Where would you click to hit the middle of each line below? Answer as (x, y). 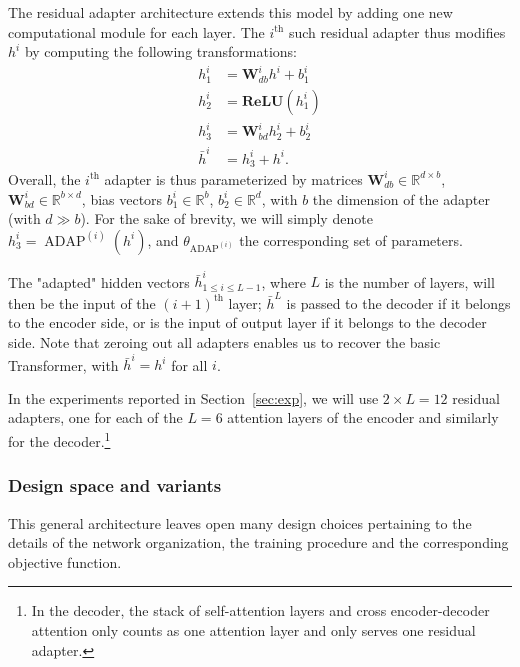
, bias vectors (122, 198)
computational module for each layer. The (136, 31)
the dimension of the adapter (401, 198)
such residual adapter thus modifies (397, 31)
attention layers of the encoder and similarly (363, 417)
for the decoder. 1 (59, 439)
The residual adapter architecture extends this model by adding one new (230, 12)
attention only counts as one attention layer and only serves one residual (253, 629)
